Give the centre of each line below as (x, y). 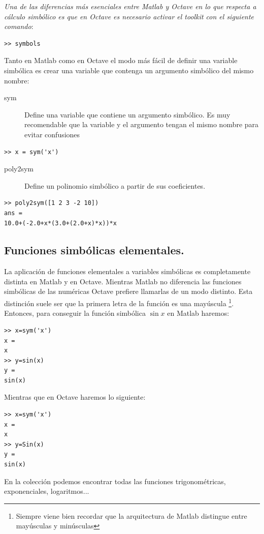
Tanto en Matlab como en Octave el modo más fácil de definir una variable (121, 60)
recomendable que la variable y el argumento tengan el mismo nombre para (142, 124)
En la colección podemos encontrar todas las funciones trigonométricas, (115, 481)
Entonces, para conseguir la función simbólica (75, 313)
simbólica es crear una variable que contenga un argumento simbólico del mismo (129, 70)
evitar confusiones (52, 134)
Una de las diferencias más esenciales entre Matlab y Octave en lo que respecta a (130, 6)
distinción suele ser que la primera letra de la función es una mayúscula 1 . (119, 302)
